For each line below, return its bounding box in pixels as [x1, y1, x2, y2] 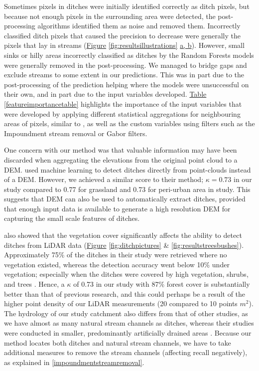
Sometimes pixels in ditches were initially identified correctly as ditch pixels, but [4, 1, 250, 11]
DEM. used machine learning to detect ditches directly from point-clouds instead [4, 164, 251, 175]
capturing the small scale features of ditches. [4, 213, 140, 223]
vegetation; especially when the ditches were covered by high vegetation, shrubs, [4, 269, 249, 279]
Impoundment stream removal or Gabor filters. [4, 128, 147, 138]
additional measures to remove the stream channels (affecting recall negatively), [4, 347, 248, 358]
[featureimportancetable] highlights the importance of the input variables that [4, 98, 242, 109]
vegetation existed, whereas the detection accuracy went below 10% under [4, 259, 230, 269]
